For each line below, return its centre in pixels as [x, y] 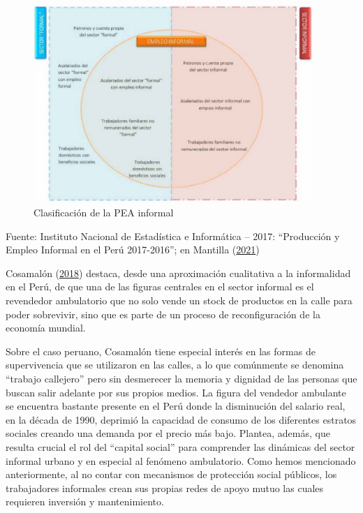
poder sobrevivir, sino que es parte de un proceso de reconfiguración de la [163, 314]
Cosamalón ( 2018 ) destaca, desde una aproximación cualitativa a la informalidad [178, 273]
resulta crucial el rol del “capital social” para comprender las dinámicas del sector [180, 446]
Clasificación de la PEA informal [104, 213]
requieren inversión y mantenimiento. [85, 501]
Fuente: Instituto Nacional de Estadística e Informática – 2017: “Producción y [173, 236]
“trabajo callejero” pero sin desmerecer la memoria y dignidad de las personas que [181, 378]
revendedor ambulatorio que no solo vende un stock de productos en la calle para [179, 300]
